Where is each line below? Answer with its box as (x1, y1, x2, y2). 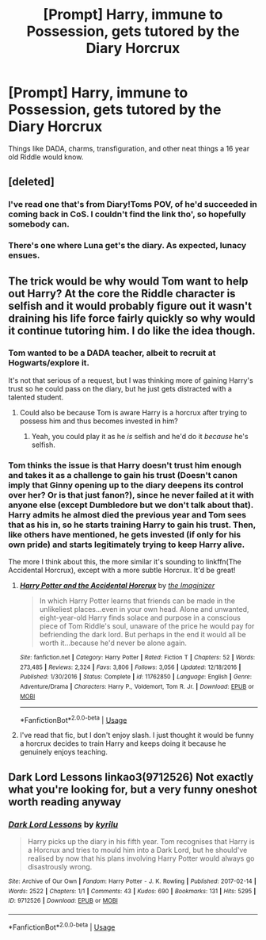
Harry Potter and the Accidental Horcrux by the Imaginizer (19, 581, 215, 590)
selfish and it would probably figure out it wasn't (8, 299, 253, 312)
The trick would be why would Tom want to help (8, 274, 249, 288)
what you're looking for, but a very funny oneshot (8, 782, 257, 796)
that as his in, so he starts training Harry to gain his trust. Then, (8, 519, 256, 530)
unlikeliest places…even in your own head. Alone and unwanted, (39, 605, 249, 614)
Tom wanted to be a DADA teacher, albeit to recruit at (8, 347, 216, 358)
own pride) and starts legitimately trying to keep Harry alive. (8, 539, 245, 550)
